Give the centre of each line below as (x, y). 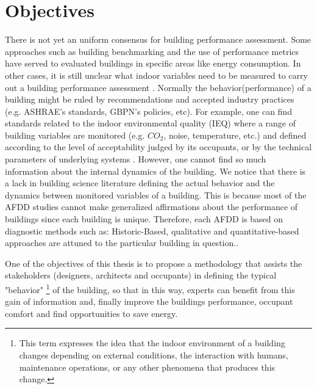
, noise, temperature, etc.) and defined (235, 135)
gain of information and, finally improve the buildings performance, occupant (149, 301)
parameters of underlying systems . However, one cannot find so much (136, 159)
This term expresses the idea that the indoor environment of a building (152, 343)
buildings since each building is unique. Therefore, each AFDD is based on (144, 219)
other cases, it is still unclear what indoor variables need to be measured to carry (156, 75)
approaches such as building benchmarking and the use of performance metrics (152, 51)
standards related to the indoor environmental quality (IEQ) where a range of (151, 123)
